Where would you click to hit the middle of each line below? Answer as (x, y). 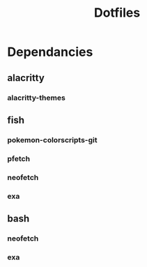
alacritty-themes (37, 98)
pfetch (18, 158)
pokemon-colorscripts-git (52, 139)
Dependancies (50, 52)
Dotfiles (117, 13)
